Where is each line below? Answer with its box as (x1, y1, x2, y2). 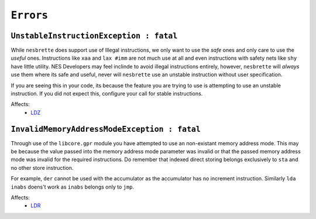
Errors (11, 9, 49, 22)
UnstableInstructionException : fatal (11, 31, 178, 40)
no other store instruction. (11, 164, 74, 171)
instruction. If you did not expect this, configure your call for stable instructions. (11, 90, 203, 97)
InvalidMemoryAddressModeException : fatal (11, 124, 201, 134)
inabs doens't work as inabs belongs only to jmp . (11, 183, 135, 190)
